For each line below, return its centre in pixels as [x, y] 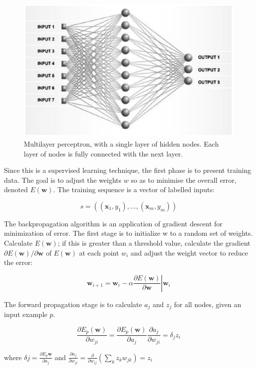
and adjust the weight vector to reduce [189, 252]
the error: [18, 262]
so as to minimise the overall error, [184, 180]
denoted [16, 189]
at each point [99, 252]
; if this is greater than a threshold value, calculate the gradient [154, 243]
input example [26, 314]
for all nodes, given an [207, 304]
